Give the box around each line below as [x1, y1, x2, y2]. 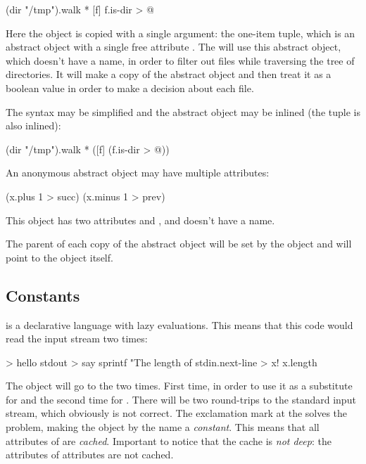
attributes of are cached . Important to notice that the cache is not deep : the [6, 433, 332, 448]
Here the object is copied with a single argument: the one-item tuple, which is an [6, 25, 355, 40]
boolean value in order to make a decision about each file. [6, 80, 254, 95]
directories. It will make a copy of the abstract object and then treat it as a [6, 67, 332, 82]
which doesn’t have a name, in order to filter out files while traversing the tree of [6, 53, 355, 67]
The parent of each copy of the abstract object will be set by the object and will [6, 236, 352, 251]
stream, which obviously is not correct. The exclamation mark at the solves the [6, 406, 348, 420]
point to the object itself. [6, 250, 113, 264]
